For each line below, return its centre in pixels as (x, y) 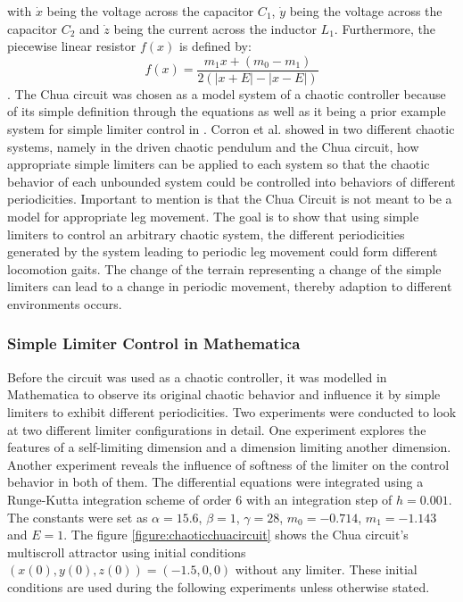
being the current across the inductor (215, 28)
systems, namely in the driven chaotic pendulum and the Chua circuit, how (213, 146)
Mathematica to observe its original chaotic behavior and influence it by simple (224, 394)
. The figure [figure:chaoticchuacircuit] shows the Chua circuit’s (236, 535)
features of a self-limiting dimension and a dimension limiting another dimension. (229, 447)
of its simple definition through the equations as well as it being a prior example (227, 111)
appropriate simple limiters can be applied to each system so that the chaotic (219, 164)
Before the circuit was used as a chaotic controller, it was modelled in (197, 376)
